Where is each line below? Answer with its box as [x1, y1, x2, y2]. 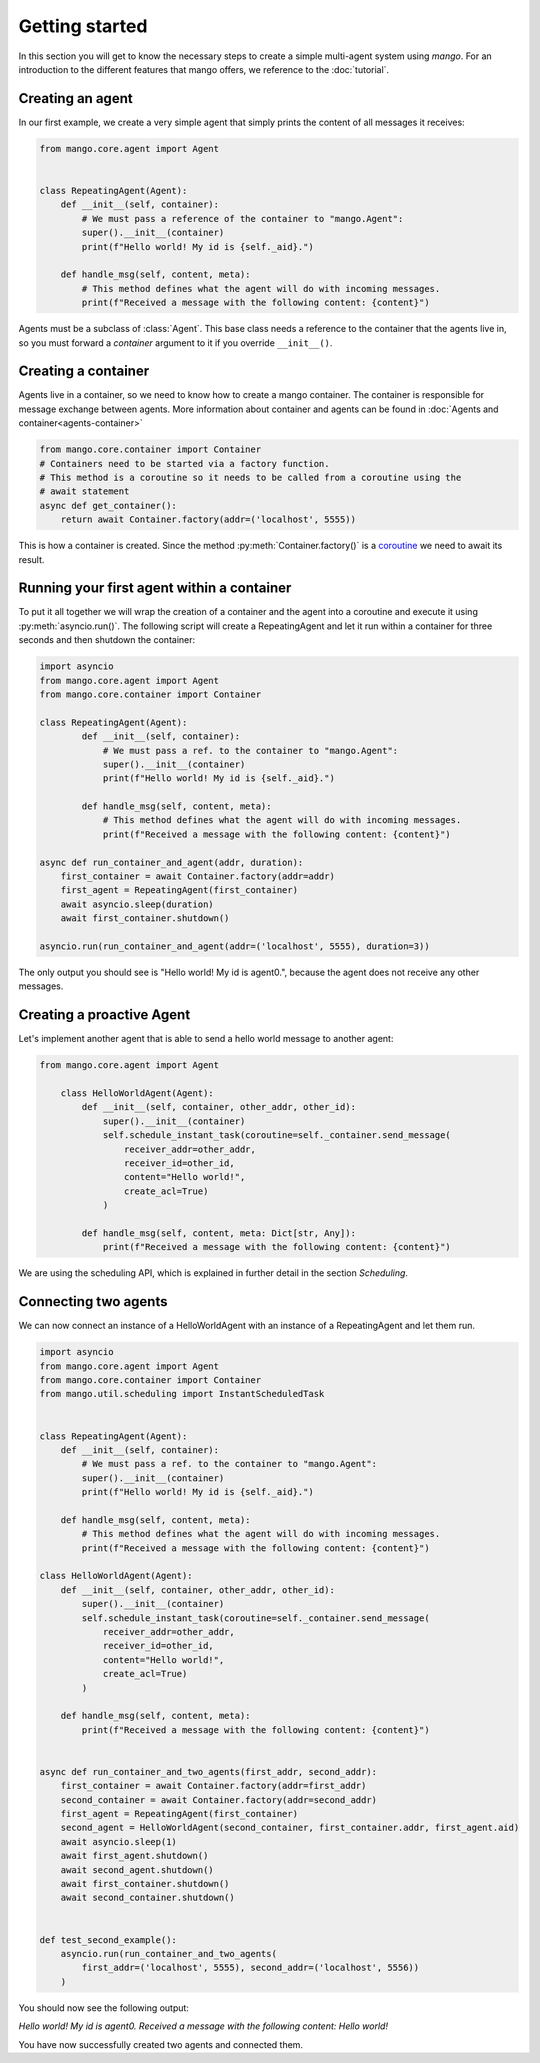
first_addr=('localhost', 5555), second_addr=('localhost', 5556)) [81, 1962, 420, 1974]
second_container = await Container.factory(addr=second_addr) [60, 1794, 378, 1805]
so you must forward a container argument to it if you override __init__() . [18, 336, 333, 349]
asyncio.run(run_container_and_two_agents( [60, 1948, 277, 1959]
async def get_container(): [39, 500, 177, 511]
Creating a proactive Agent [18, 1006, 191, 1024]
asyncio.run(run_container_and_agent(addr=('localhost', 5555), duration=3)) [39, 940, 430, 952]
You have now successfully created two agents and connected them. [18, 2038, 304, 2050]
